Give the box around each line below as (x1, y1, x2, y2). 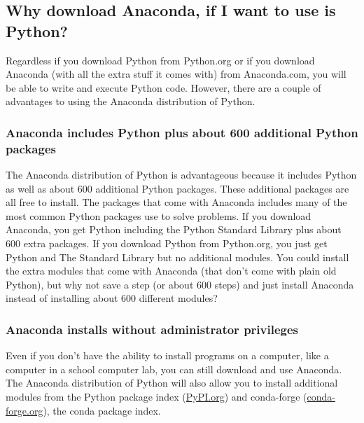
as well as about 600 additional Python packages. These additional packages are (6, 181, 349, 195)
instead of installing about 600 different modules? (6, 291, 218, 305)
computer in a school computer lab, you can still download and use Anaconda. (6, 361, 342, 376)
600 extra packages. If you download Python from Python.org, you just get (6, 236, 328, 251)
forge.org (6, 403, 43, 417)
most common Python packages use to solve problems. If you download (6, 208, 311, 223)
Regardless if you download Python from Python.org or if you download (6, 53, 315, 67)
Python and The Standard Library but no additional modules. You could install (6, 249, 349, 264)
